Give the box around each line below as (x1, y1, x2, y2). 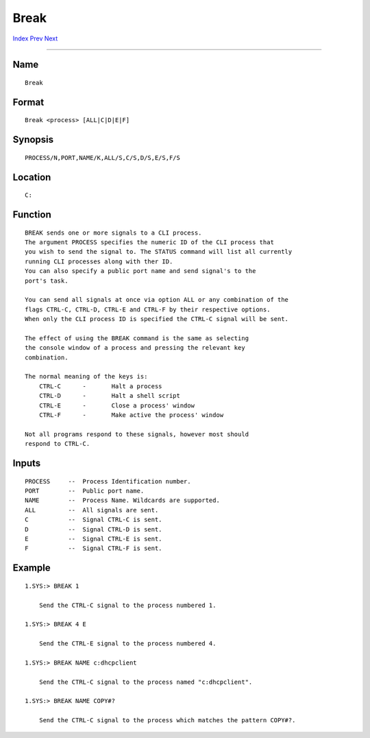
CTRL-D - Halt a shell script (38, 392, 181, 400)
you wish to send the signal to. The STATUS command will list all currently (25, 248, 293, 256)
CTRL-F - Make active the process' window (38, 412, 224, 418)
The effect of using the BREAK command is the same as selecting (25, 334, 249, 342)
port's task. (25, 276, 69, 285)
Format (12, 96, 45, 108)
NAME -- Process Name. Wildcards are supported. (25, 497, 221, 504)
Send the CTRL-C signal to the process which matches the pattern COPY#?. (38, 717, 296, 724)
